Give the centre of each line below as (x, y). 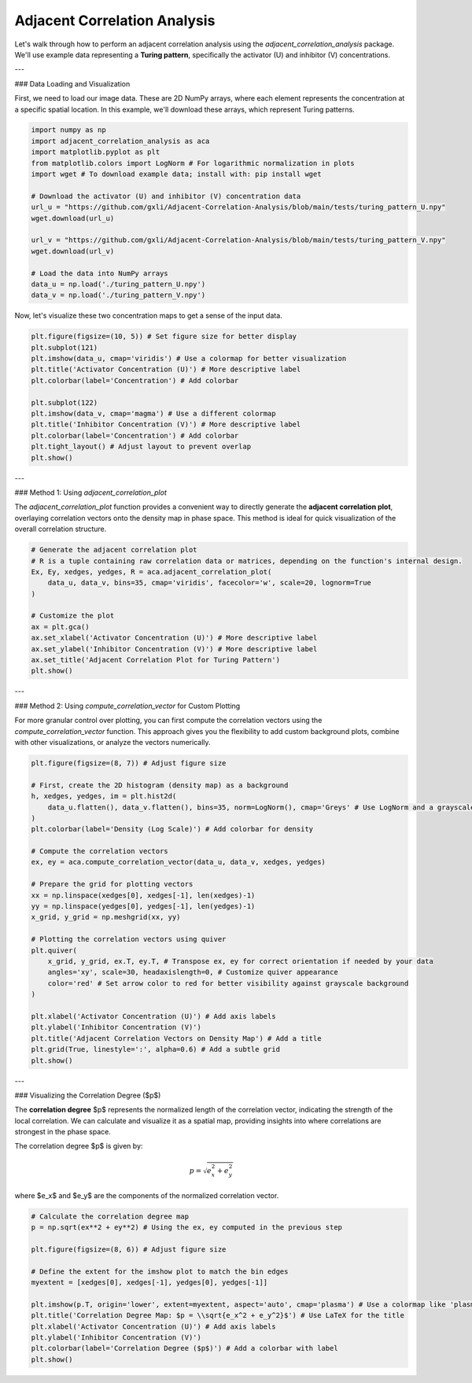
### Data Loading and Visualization (72, 83)
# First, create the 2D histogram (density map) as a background (160, 785)
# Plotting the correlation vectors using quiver (129, 939)
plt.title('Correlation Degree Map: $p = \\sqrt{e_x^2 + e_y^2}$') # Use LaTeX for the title (218, 1315)
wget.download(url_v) (73, 251)
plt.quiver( (54, 950)
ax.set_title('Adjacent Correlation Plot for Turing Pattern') (156, 660)
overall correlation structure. (61, 529)
